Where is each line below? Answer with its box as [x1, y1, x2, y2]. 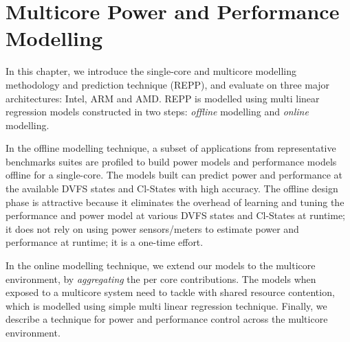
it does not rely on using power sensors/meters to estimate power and [6, 221, 299, 236]
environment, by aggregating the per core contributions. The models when [6, 271, 316, 286]
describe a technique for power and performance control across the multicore [6, 312, 328, 326]
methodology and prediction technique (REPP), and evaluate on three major [6, 77, 330, 91]
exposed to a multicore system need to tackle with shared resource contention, [6, 285, 335, 299]
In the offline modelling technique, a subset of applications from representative [6, 141, 336, 155]
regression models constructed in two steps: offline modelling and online [6, 104, 309, 119]
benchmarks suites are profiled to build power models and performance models [6, 154, 337, 168]
